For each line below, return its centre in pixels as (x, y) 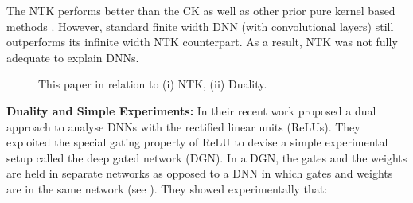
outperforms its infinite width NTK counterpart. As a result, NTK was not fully (202, 42)
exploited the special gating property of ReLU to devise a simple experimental (197, 142)
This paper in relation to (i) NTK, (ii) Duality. (153, 84)
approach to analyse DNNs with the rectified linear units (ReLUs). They (183, 126)
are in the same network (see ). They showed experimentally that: (167, 188)
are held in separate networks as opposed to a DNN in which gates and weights (200, 173)
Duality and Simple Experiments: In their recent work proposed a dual (191, 110)
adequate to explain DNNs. (73, 57)
